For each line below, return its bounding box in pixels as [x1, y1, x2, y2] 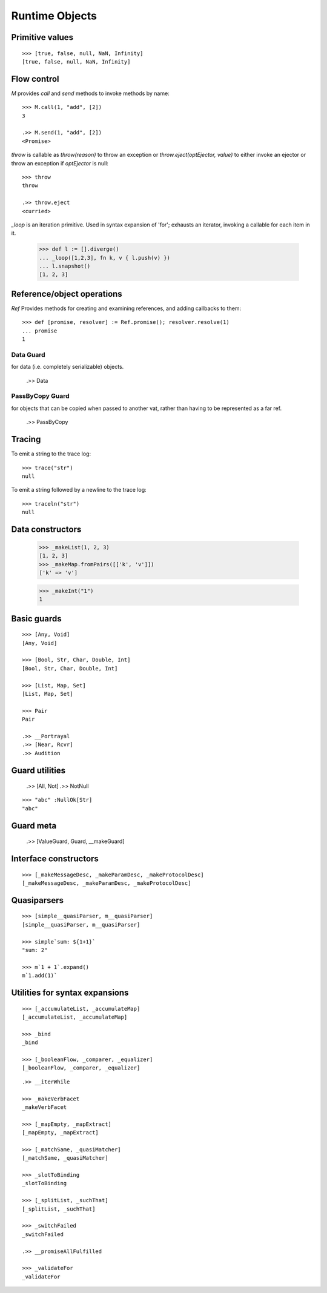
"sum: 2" [22, 947, 48, 954]
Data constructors [11, 524, 82, 534]
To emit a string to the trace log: [11, 450, 91, 457]
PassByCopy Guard [11, 392, 70, 400]
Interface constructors [11, 854, 99, 864]
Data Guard [11, 350, 45, 359]
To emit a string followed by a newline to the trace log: [11, 486, 147, 494]
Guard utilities [11, 765, 66, 775]
